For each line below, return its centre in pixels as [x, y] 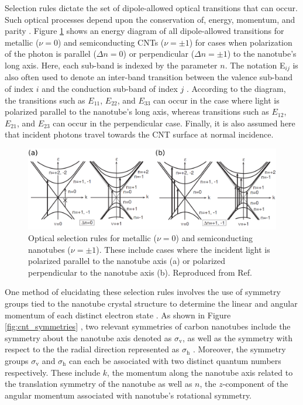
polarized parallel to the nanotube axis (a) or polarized [127, 261]
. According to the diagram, [236, 89]
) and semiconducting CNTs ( [111, 42]
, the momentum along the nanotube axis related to [200, 372]
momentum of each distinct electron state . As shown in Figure [118, 315]
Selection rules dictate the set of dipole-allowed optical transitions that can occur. [151, 8]
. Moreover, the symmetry [239, 349]
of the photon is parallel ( [51, 54]
